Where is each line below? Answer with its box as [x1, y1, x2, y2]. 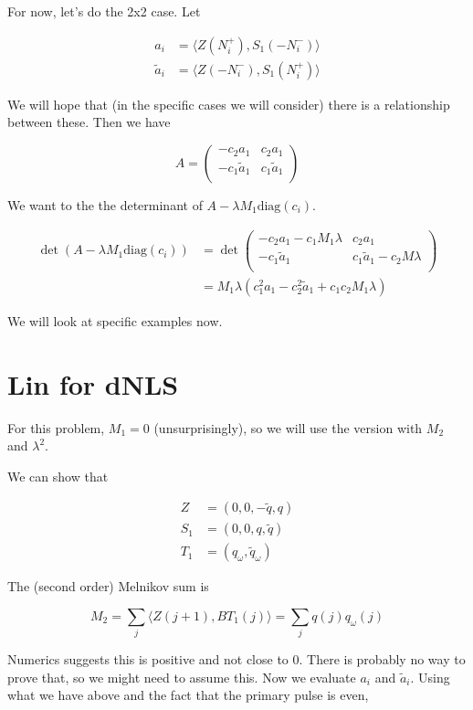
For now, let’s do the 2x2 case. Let [7, 2, 201, 20]
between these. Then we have [7, 112, 171, 132]
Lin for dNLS [7, 365, 179, 402]
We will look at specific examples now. [7, 311, 223, 330]
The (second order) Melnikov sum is [7, 577, 209, 596]
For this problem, [7, 418, 105, 437]
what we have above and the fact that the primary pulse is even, [7, 685, 369, 705]
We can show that [7, 466, 109, 485]
